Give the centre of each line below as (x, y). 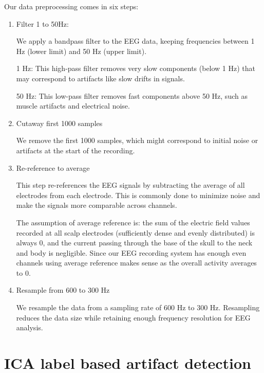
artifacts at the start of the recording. (76, 150)
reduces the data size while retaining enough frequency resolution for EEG (133, 317)
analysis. (30, 327)
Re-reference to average (53, 167)
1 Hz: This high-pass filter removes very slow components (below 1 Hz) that (136, 68)
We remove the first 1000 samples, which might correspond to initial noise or (137, 140)
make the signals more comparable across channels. (97, 205)
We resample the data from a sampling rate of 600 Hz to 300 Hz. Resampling (138, 307)
